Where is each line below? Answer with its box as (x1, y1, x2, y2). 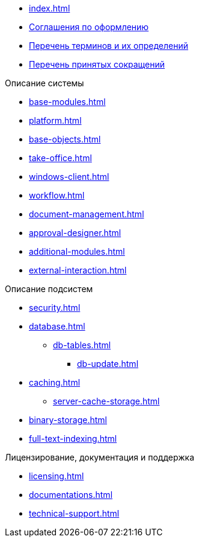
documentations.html (29, 489, 113, 500)
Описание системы (5, 78, 84, 88)
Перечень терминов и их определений (29, 40, 188, 51)
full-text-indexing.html (29, 433, 117, 444)
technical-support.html (29, 508, 120, 518)
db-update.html (77, 359, 139, 369)
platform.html (29, 115, 82, 126)
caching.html (29, 377, 81, 387)
